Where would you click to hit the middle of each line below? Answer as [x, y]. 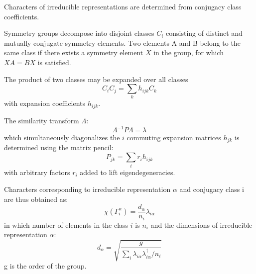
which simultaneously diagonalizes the [62, 137]
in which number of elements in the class [66, 225]
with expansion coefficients [45, 103]
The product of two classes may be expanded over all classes [96, 79]
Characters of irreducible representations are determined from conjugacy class [123, 6]
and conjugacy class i [212, 189]
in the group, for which [189, 52]
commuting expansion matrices [174, 137]
